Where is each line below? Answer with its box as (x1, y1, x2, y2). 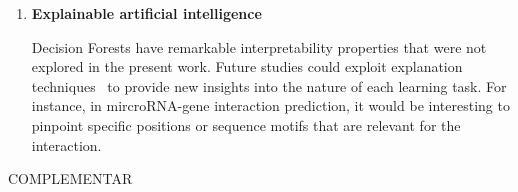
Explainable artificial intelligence (31, 3, 262, 23)
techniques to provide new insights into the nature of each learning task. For (31, 75, 507, 96)
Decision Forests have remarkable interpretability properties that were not (31, 36, 487, 57)
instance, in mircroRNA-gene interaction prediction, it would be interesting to (31, 95, 510, 116)
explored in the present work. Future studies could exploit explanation (31, 56, 463, 77)
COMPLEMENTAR (8, 168, 133, 189)
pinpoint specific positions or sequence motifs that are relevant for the (31, 114, 461, 135)
